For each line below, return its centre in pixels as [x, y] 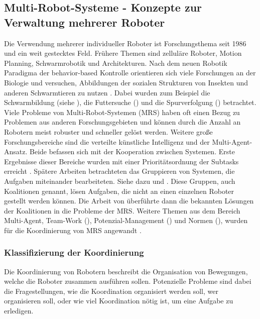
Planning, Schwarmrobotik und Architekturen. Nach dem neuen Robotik [116, 63]
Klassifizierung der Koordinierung [74, 252]
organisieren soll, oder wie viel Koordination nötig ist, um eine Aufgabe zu [119, 301]
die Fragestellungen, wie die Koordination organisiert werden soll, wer [111, 291]
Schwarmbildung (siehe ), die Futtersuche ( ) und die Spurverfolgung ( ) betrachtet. [130, 102]
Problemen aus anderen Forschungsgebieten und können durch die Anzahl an [122, 122]
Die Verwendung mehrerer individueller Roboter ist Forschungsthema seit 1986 [125, 43]
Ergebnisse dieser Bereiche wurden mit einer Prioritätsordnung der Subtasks [121, 161]
